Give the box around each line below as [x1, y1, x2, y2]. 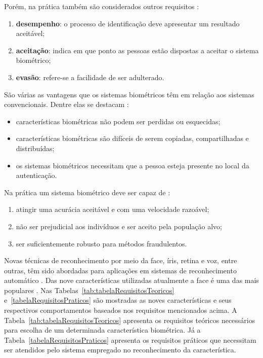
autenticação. [16, 170, 57, 181]
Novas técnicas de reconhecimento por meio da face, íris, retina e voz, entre [4, 255, 237, 266]
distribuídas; [16, 142, 55, 153]
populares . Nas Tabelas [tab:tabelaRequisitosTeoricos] [4, 284, 174, 295]
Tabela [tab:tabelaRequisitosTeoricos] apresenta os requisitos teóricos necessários [4, 314, 255, 325]
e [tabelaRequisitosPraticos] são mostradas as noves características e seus [4, 295, 232, 305]
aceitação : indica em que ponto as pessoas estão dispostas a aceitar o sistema [16, 45, 259, 55]
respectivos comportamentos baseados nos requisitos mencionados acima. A [4, 305, 237, 315]
